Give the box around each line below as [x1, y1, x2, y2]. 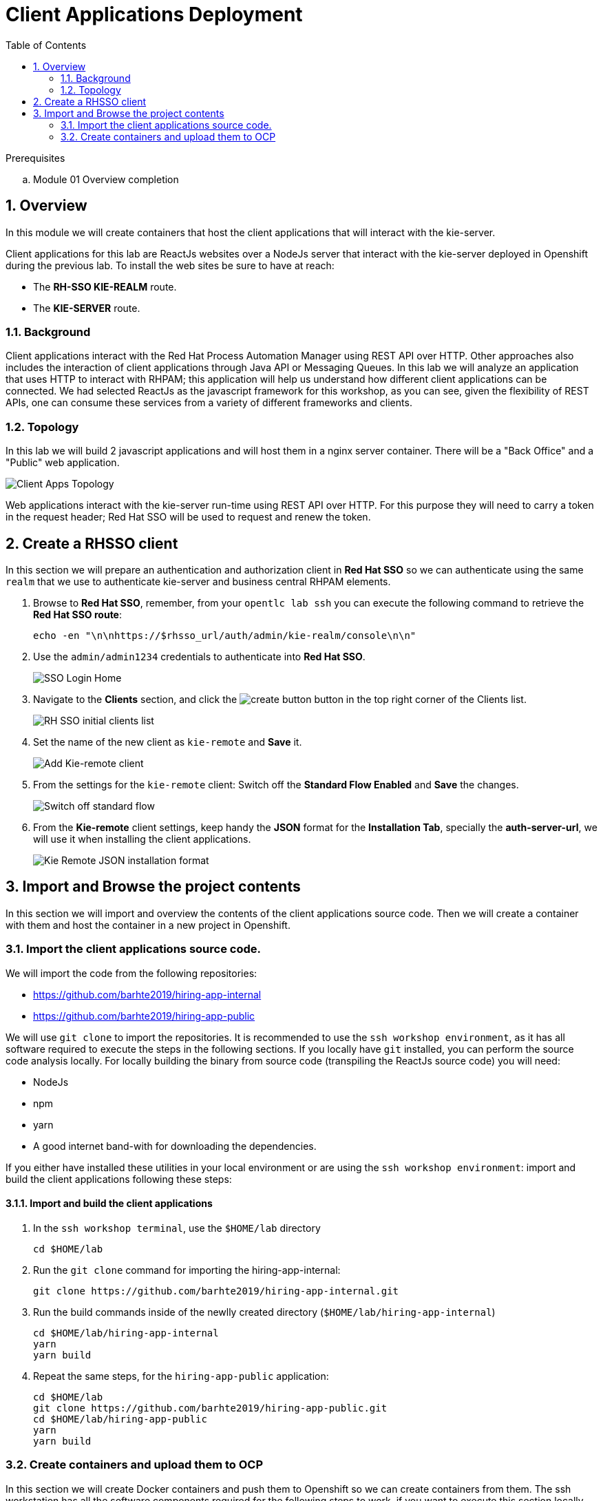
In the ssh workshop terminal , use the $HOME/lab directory [33, 1221, 321, 1234]
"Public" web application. [6, 456, 120, 469]
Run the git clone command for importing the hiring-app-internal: [33, 1263, 341, 1276]
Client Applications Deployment [6, 3, 303, 26]
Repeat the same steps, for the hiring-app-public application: [33, 1369, 329, 1382]
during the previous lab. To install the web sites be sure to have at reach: [6, 259, 335, 271]
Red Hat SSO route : [33, 608, 123, 620]
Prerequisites [6, 151, 65, 164]
